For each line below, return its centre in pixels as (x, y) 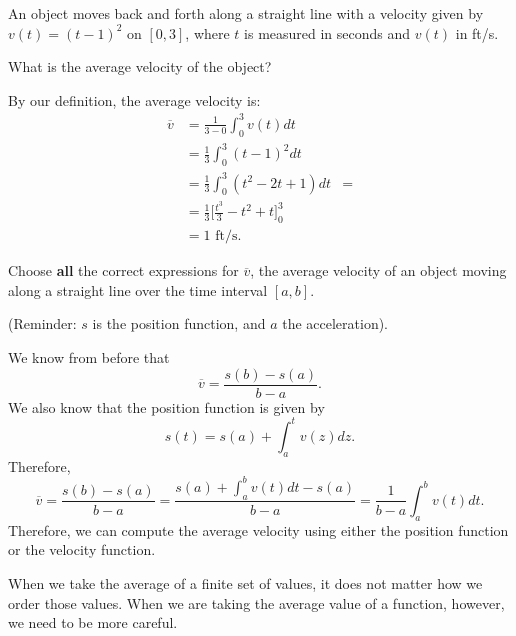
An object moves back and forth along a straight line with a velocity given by (246, 13)
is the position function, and (179, 323)
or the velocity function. (82, 549)
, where (207, 32)
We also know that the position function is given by (166, 406)
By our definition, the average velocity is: (134, 99)
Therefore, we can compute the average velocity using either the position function (258, 529)
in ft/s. (477, 32)
